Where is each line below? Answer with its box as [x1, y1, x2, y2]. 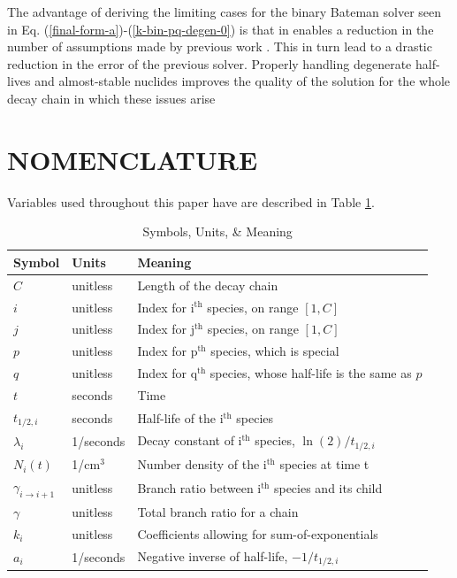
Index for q [137, 364, 198, 382]
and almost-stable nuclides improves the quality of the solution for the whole [34, 72, 451, 90]
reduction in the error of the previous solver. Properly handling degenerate [7, 54, 412, 73]
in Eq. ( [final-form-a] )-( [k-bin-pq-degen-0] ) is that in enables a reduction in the [7, 19, 434, 38]
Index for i [137, 297, 194, 316]
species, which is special [210, 342, 339, 360]
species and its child [273, 479, 383, 497]
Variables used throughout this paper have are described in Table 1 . [7, 192, 375, 211]
